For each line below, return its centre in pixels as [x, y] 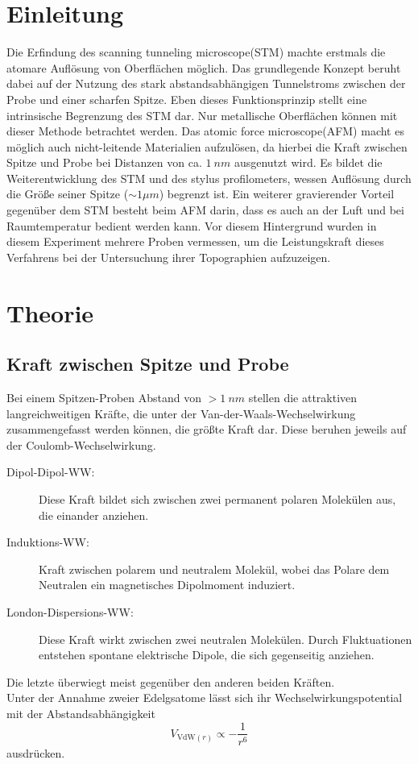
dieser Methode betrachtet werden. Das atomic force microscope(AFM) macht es [205, 131]
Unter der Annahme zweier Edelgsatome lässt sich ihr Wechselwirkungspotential [205, 698]
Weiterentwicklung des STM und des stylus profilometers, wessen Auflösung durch [209, 178]
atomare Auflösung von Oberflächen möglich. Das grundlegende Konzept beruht [204, 67]
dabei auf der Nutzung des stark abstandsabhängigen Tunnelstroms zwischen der [206, 83]
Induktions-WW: [48, 542]
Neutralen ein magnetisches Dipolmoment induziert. [167, 585]
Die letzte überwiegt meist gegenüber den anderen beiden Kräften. [171, 681]
